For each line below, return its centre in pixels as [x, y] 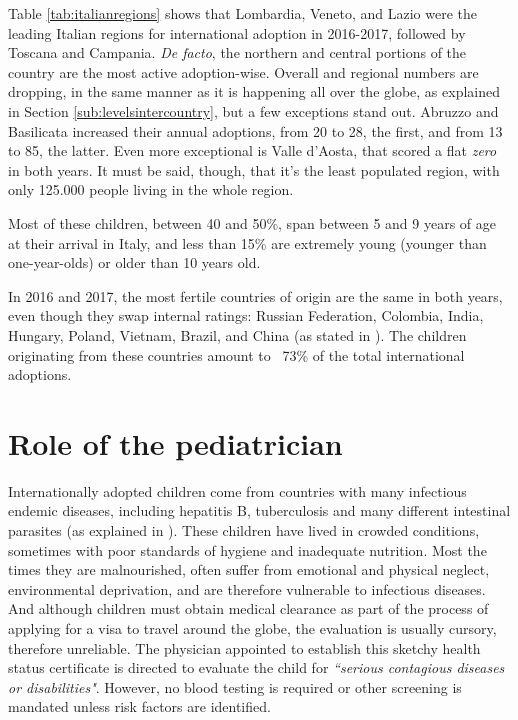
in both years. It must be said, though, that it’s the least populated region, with [254, 169]
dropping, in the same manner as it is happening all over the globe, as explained [254, 91]
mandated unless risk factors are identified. [139, 706]
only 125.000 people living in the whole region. [151, 189]
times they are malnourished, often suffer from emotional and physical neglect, [249, 569]
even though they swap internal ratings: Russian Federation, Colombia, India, [246, 315]
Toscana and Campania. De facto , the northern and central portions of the [237, 52]
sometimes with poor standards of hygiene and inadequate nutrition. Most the [247, 549]
